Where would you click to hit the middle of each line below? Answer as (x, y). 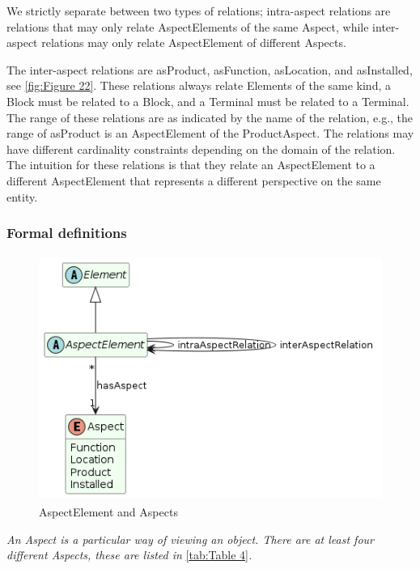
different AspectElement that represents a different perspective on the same (194, 180)
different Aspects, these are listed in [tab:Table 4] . (129, 555)
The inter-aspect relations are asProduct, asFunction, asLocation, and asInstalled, (210, 69)
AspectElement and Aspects (108, 511)
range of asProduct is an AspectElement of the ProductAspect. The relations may (210, 133)
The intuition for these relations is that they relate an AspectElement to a (191, 165)
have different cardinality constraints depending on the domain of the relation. (201, 149)
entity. (22, 196)
